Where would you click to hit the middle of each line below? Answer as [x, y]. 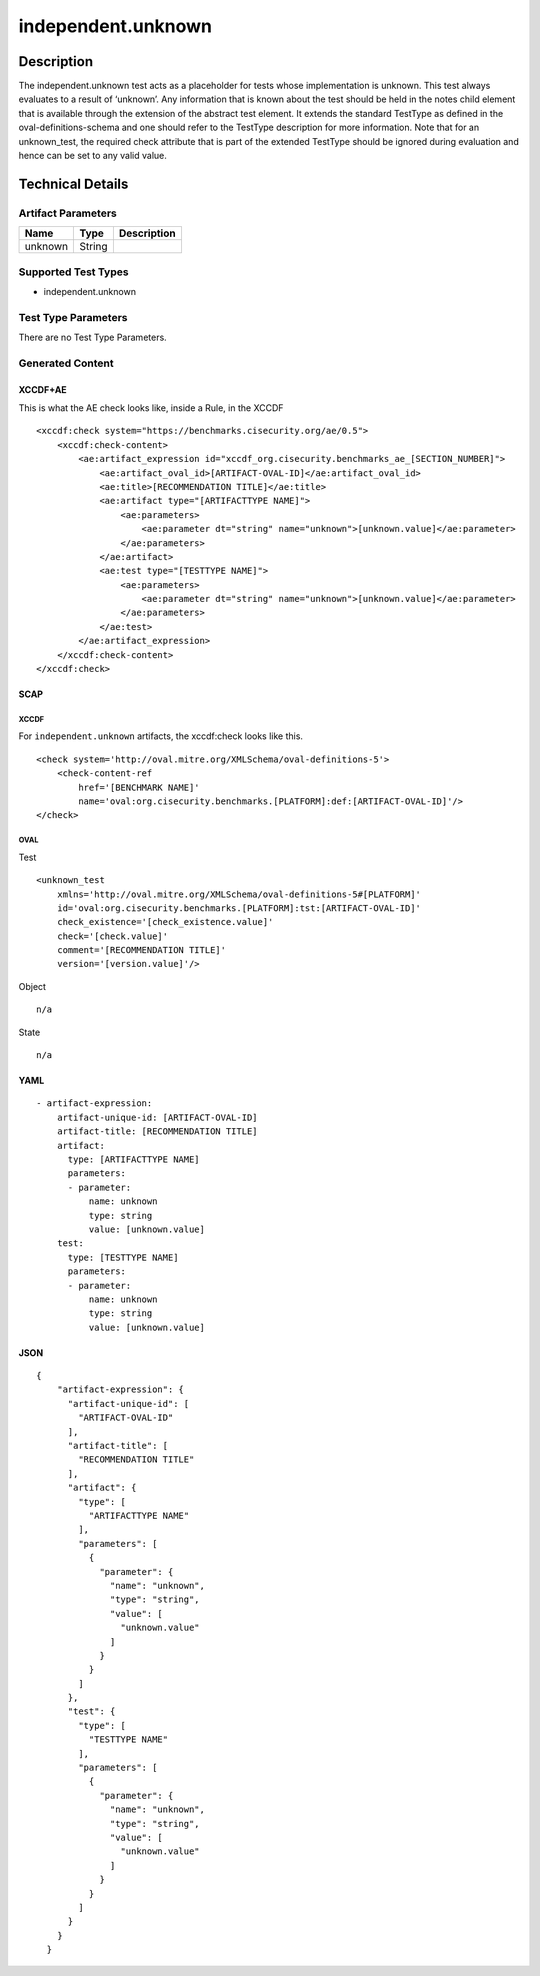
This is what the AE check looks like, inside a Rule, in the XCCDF [151, 408]
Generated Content [66, 363]
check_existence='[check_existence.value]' [165, 922]
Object [32, 986]
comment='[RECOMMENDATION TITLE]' [141, 950]
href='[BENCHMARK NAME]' [139, 787]
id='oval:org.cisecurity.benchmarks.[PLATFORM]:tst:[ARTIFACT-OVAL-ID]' [239, 908]
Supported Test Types [73, 272]
